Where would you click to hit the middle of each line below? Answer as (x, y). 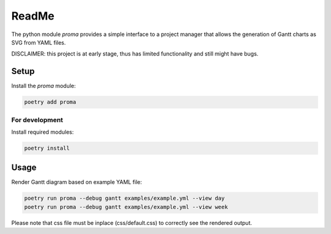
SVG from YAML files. (39, 42)
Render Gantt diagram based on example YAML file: (77, 182)
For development (37, 120)
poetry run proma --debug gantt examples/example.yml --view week (126, 207)
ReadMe (33, 16)
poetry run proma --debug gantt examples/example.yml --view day (124, 198)
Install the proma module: (44, 86)
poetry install (47, 148)
